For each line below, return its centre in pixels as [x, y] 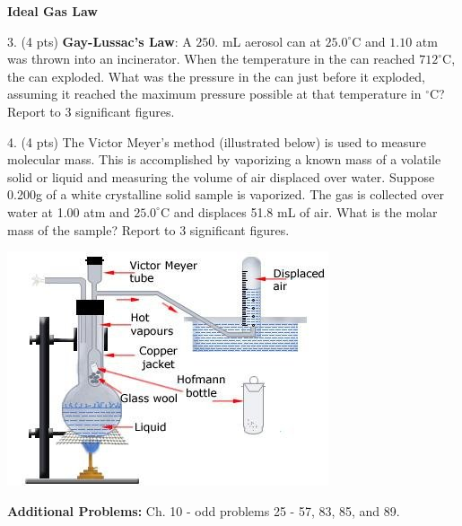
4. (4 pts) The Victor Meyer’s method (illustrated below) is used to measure [217, 141]
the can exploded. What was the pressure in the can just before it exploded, [216, 76]
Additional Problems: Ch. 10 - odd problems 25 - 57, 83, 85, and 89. [204, 510]
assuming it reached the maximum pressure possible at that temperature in [214, 94]
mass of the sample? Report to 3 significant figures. [148, 229]
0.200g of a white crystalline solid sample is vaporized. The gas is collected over [226, 194]
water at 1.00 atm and [69, 211]
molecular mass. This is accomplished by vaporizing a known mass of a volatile [224, 159]
